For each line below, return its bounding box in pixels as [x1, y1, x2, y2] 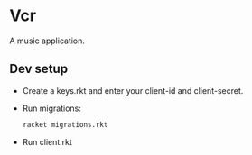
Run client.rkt [22, 136, 72, 147]
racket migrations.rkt [22, 120, 108, 129]
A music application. [9, 35, 86, 46]
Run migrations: [22, 103, 81, 114]
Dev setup [9, 61, 69, 77]
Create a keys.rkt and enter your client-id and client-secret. [22, 85, 244, 96]
